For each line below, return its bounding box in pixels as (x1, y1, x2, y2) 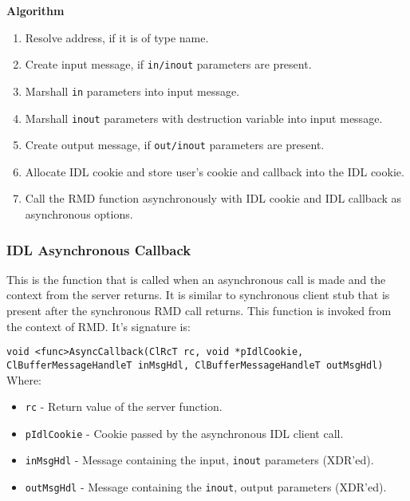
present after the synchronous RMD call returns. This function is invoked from (6, 302, 392, 318)
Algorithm (6, 2, 65, 18)
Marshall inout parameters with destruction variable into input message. (25, 109, 383, 126)
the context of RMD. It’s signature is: (6, 318, 191, 334)
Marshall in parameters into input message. (25, 82, 240, 99)
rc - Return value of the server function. (25, 398, 223, 415)
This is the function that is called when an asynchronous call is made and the (6, 270, 386, 287)
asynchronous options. (25, 206, 133, 222)
